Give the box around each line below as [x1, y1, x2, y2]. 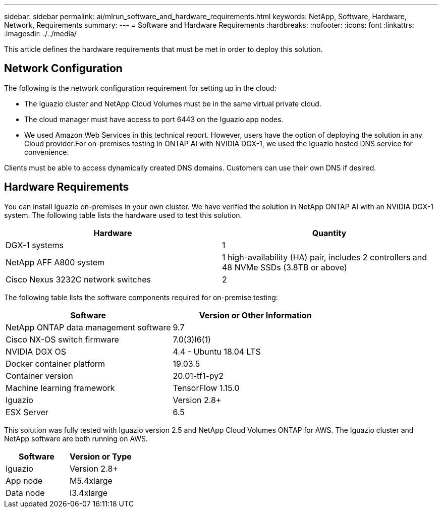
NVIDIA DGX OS [6, 346, 67, 357]
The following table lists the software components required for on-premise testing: [4, 293, 278, 302]
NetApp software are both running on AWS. [4, 434, 148, 443]
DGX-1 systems [6, 240, 64, 250]
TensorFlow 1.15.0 [173, 382, 240, 393]
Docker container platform [6, 358, 105, 369]
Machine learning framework [6, 382, 115, 393]
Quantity [312, 227, 347, 238]
